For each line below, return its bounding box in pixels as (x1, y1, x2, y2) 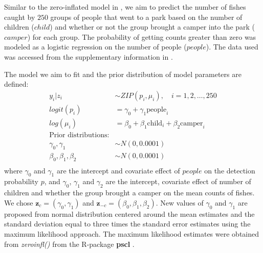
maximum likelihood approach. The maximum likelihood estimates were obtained (4, 228, 259, 239)
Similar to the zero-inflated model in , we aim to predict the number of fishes (4, 2, 246, 12)
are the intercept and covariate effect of (56, 165, 180, 175)
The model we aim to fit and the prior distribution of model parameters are (4, 68, 242, 79)
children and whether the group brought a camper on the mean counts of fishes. (4, 187, 255, 198)
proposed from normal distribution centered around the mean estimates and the (4, 208, 255, 219)
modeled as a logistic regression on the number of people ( (4, 41, 187, 52)
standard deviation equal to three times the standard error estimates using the (4, 218, 251, 229)
